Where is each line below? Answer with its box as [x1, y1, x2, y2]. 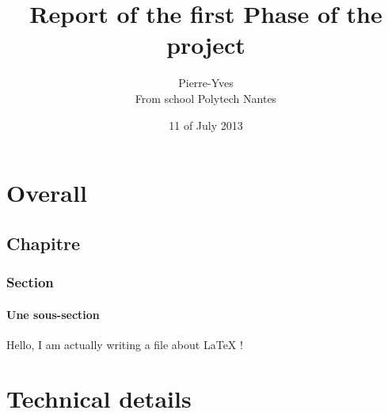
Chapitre [6, 230, 81, 255]
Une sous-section [6, 306, 100, 322]
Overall [6, 177, 87, 209]
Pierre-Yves [178, 74, 234, 91]
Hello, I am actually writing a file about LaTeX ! [6, 336, 243, 352]
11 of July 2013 [169, 116, 243, 133]
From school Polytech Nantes [135, 89, 277, 106]
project [166, 28, 245, 61]
